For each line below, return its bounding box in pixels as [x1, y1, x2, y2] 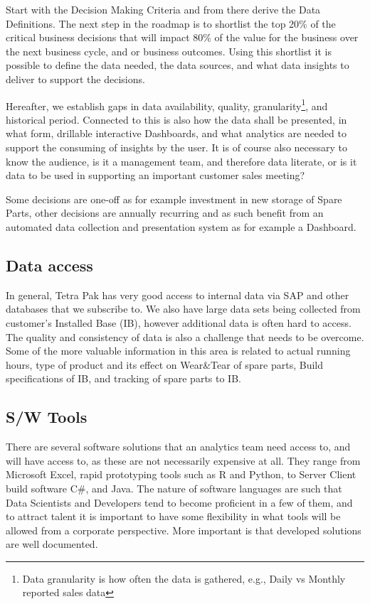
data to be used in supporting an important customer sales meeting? [6, 168, 305, 183]
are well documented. [6, 536, 98, 551]
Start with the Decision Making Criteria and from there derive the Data [6, 2, 321, 16]
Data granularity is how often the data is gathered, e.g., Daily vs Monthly [22, 571, 346, 586]
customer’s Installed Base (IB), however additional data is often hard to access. [6, 315, 351, 330]
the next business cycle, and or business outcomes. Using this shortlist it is [6, 43, 332, 58]
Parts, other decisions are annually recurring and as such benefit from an [6, 205, 324, 220]
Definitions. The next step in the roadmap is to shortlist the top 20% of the [6, 16, 336, 31]
